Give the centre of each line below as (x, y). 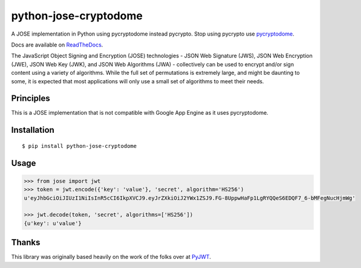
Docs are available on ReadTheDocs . (57, 45)
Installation (33, 130)
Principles (31, 99)
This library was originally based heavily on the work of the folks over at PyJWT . (111, 257)
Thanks (26, 242)
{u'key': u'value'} (53, 223)
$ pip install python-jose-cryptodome (80, 146)
